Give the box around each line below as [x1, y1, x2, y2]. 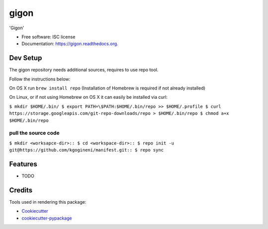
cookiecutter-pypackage [21, 215, 72, 221]
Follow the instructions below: [9, 76, 70, 82]
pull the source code [9, 130, 60, 137]
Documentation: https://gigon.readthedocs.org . [21, 41, 119, 47]
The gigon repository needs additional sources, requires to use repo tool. [9, 67, 159, 73]
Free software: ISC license [21, 34, 75, 40]
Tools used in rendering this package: [9, 199, 86, 205]
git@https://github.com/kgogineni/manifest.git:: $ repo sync [9, 147, 164, 153]
